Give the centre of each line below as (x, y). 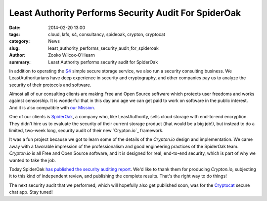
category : (20, 41)
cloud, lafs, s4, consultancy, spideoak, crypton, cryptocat (107, 34)
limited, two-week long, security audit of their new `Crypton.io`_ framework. (86, 131)
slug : (14, 48)
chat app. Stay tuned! (31, 192)
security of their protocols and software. (50, 85)
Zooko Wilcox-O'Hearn (71, 55)
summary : (20, 62)
